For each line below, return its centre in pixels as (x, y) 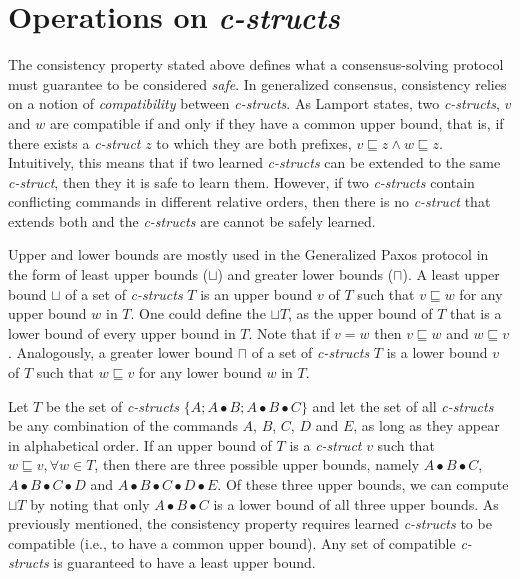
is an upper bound (256, 293)
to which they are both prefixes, (254, 142)
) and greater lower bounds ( (305, 274)
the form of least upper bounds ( (108, 274)
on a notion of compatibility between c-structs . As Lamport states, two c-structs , (254, 103)
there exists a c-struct (74, 142)
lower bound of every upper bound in (122, 332)
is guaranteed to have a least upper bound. (184, 562)
